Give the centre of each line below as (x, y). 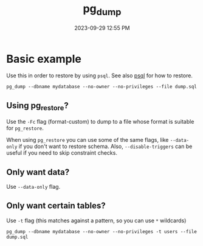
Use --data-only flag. (33, 187)
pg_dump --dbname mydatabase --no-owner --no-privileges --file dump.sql (102, 87)
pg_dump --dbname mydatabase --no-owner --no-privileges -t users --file (102, 231)
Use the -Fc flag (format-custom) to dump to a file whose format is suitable (100, 122)
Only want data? (38, 172)
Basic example (44, 59)
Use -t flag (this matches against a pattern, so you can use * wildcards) (96, 220)
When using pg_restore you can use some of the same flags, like (88, 140)
